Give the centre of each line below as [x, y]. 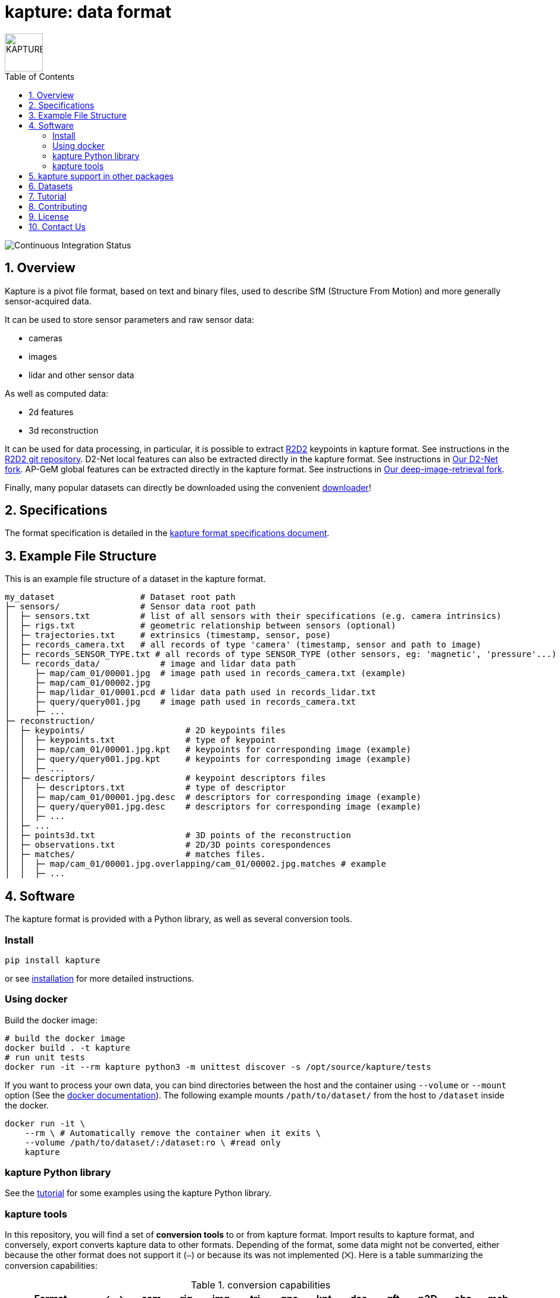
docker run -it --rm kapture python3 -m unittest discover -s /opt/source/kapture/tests [218, 1067]
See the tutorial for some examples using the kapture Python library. [138, 1193]
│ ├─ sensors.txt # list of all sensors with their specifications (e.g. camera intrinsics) [253, 616]
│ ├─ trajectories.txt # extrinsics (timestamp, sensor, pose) [168, 635]
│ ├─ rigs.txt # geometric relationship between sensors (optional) [201, 626]
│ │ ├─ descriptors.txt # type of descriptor [146, 788]
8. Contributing [58, 206]
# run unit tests [45, 1057]
